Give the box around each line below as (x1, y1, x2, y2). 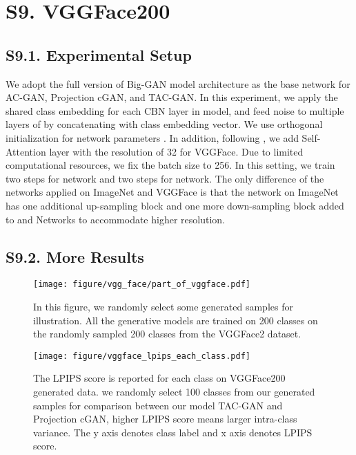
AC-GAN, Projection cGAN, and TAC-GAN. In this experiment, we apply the (6, 90, 338, 104)
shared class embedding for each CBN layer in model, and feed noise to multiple (6, 103, 344, 118)
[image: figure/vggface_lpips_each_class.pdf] (33, 351, 250, 361)
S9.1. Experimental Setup (6, 44, 192, 65)
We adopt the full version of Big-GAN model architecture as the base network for (6, 76, 350, 91)
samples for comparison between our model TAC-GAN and (33, 398, 283, 412)
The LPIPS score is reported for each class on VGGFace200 (33, 371, 286, 385)
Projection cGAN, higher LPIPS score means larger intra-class (33, 411, 297, 426)
